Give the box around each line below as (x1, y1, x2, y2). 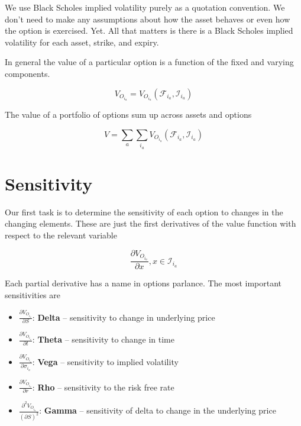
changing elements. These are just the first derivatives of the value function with (5, 217, 296, 230)
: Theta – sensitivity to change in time (32, 333, 174, 346)
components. (5, 67, 50, 79)
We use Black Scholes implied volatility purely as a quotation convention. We (5, 1, 285, 13)
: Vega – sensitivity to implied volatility (32, 355, 179, 367)
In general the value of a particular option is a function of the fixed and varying (5, 56, 294, 68)
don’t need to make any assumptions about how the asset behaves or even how (5, 12, 290, 25)
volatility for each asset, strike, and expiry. (5, 35, 159, 48)
